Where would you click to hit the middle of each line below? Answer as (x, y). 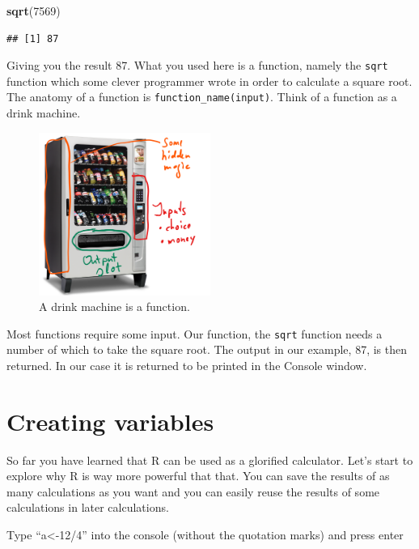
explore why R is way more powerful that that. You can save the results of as (198, 476)
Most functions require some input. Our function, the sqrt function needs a (195, 333)
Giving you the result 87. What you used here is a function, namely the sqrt (197, 65)
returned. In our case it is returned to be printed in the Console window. (187, 365)
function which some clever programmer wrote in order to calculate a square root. (209, 81)
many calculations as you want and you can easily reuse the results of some (193, 491)
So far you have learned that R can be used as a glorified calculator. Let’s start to (210, 460)
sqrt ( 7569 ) (34, 11)
